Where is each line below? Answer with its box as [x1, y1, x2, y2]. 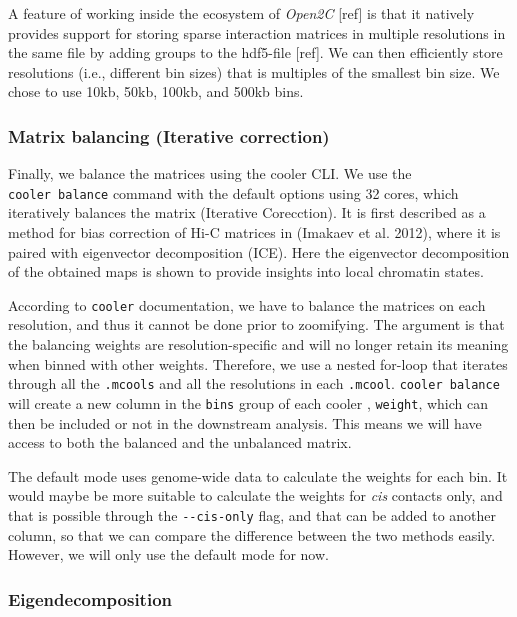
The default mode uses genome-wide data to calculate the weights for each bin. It [8, 465, 508, 486]
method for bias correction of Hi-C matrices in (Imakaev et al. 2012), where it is [8, 222, 501, 243]
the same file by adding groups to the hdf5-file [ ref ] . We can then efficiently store [8, 42, 503, 63]
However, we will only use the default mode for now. [8, 544, 329, 565]
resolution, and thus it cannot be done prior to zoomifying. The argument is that [8, 314, 505, 335]
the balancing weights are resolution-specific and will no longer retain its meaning [8, 334, 509, 355]
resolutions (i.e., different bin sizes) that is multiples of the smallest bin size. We [8, 61, 500, 82]
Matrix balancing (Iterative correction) [8, 123, 330, 148]
